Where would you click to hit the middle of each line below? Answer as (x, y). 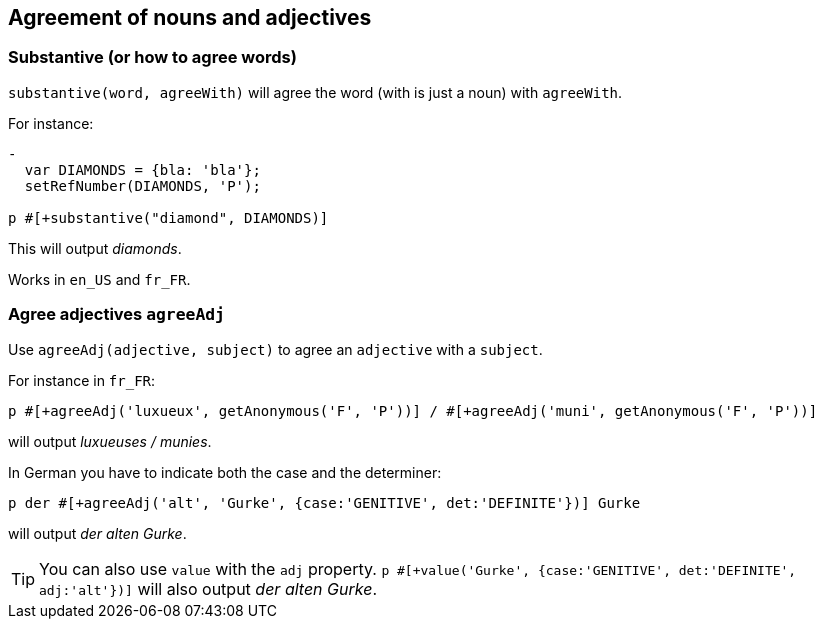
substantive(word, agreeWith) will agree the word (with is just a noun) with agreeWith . (315, 92)
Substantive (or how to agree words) (152, 57)
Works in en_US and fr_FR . (99, 279)
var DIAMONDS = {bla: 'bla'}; (142, 169)
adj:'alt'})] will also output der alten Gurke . (208, 588)
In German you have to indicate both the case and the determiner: (225, 472)
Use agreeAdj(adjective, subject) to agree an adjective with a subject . (275, 349)
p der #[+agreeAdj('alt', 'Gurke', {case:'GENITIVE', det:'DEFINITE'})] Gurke (324, 502)
